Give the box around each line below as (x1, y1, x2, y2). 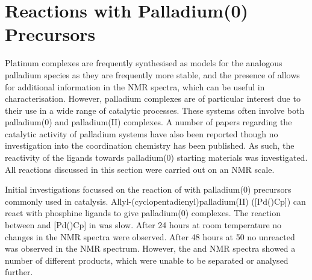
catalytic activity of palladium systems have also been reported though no (5, 127, 278, 140)
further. (5, 266, 33, 278)
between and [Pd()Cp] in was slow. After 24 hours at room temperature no (5, 219, 282, 231)
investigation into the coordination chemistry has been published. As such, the (5, 139, 295, 152)
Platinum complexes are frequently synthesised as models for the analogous (5, 57, 282, 69)
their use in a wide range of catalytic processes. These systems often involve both (5, 104, 305, 116)
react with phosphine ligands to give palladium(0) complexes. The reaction (5, 207, 281, 219)
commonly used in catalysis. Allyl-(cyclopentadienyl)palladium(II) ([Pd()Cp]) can (5, 194, 306, 207)
